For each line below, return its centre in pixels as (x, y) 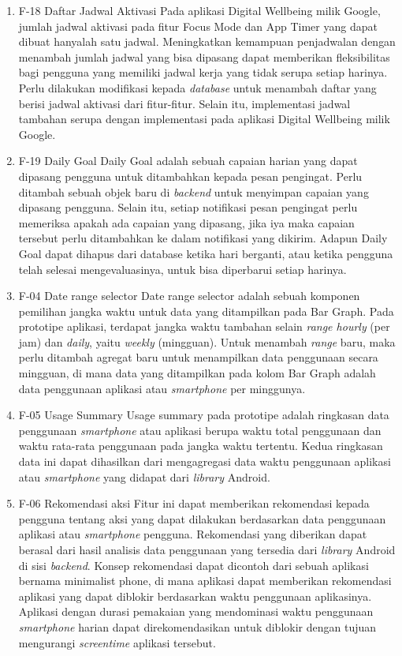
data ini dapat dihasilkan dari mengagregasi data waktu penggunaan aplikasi (205, 461)
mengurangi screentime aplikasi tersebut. (117, 642)
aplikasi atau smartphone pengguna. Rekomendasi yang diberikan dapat (193, 534)
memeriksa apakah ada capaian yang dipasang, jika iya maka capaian (186, 222)
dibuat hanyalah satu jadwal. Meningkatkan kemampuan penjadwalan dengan (207, 41)
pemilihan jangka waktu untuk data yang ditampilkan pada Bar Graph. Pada (206, 311)
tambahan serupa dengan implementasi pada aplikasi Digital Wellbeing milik (204, 119)
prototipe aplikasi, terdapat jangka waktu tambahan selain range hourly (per (204, 326)
